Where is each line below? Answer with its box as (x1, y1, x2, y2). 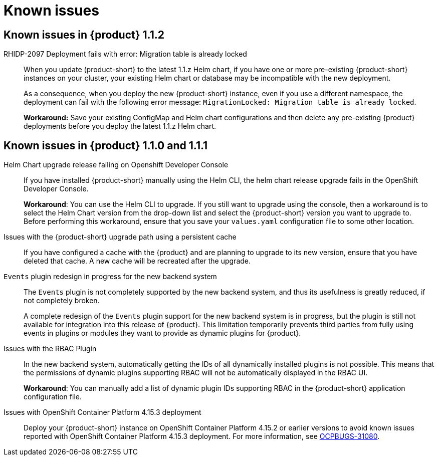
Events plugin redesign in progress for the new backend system (4, 272, 217, 281)
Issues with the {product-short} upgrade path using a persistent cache (4, 233, 237, 242)
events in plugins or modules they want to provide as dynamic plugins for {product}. (24, 329, 301, 338)
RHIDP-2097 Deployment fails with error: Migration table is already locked (4, 50, 247, 59)
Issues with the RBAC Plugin (4, 344, 97, 353)
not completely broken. (24, 296, 100, 305)
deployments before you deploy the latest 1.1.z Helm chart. (24, 122, 216, 131)
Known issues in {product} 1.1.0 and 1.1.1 (4, 139, 208, 152)
